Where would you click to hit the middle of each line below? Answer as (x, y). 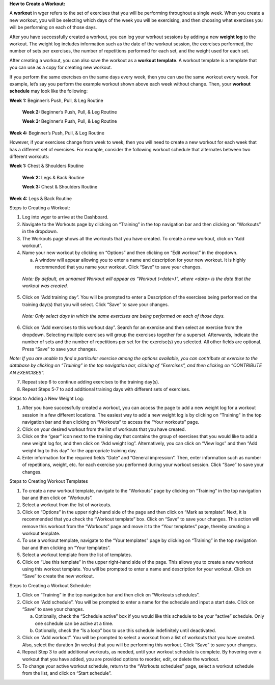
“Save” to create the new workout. (58, 576)
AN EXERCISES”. (27, 372)
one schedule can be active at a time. (74, 623)
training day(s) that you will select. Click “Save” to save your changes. (95, 304)
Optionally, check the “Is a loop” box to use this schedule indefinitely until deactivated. (126, 631)
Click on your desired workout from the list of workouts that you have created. (104, 429)
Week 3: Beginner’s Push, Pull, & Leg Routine (70, 121)
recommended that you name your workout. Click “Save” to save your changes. (118, 267)
